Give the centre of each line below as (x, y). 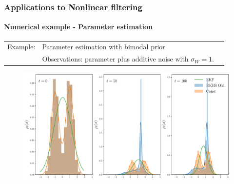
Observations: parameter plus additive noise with (115, 59)
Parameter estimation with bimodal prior (104, 47)
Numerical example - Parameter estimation (78, 27)
